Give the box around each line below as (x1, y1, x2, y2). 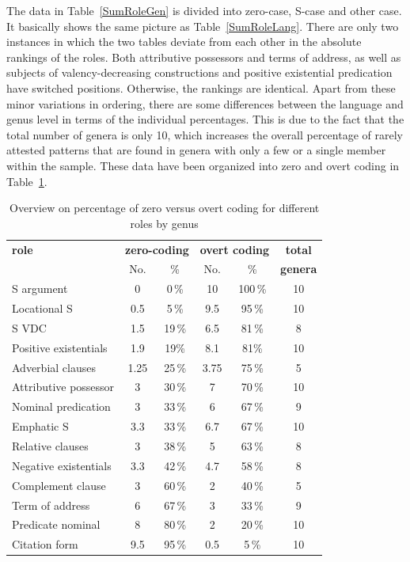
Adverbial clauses (12, 359, 96, 375)
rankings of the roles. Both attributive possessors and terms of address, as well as (6, 48, 401, 65)
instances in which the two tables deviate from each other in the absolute (6, 33, 362, 50)
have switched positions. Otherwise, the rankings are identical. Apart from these (6, 79, 396, 96)
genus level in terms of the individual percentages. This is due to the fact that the (6, 111, 404, 127)
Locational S (12, 300, 73, 317)
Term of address (12, 496, 90, 513)
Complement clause (12, 477, 106, 493)
